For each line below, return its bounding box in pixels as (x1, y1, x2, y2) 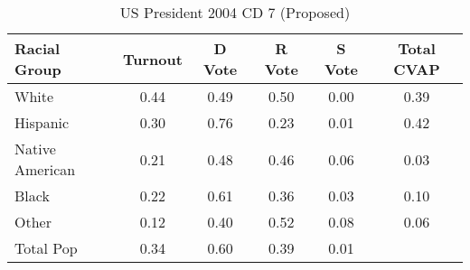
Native (14, 138, 56, 159)
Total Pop (14, 237, 78, 258)
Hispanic (14, 112, 70, 133)
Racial (14, 38, 61, 59)
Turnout (122, 48, 183, 70)
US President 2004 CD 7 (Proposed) (119, 2, 351, 23)
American (14, 159, 76, 180)
